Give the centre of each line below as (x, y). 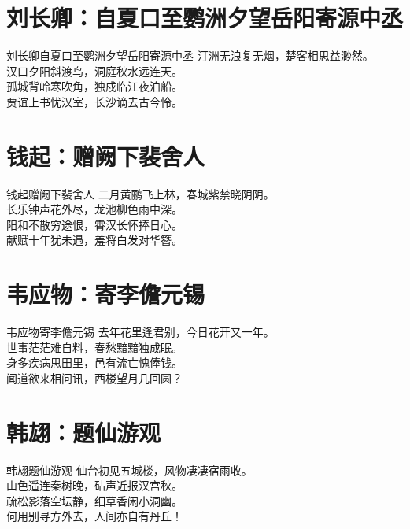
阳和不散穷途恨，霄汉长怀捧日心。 (94, 224)
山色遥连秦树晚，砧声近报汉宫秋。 (94, 485)
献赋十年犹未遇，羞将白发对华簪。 (94, 240)
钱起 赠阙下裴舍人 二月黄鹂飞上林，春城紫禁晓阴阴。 (140, 193)
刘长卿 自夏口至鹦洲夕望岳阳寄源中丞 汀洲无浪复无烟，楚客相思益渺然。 (190, 55)
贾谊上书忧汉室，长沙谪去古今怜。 (94, 101)
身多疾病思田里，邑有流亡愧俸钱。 (94, 363)
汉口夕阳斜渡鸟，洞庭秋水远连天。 (94, 70)
